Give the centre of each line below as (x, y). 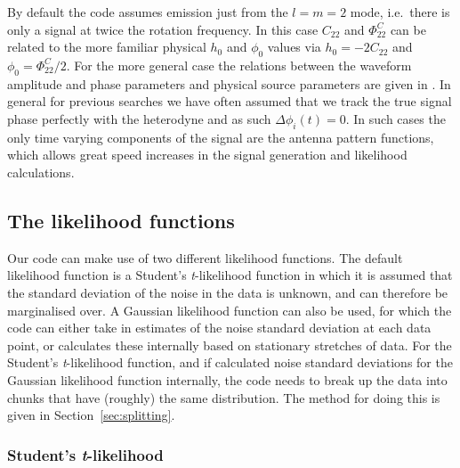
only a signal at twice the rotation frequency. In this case (163, 29)
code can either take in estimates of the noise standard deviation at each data (219, 328)
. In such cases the (395, 118)
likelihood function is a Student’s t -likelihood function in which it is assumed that (230, 275)
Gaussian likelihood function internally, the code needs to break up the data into (227, 379)
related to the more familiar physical (107, 47)
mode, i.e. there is (400, 12)
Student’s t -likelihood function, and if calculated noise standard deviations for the (230, 362)
